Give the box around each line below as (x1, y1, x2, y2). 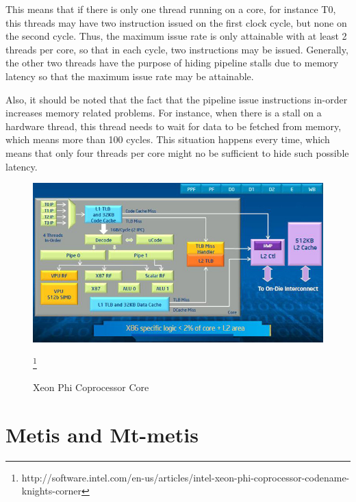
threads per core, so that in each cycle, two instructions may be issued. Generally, (5, 42, 348, 56)
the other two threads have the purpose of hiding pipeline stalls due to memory (5, 55, 339, 70)
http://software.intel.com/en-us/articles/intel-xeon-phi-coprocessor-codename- (21, 470, 350, 484)
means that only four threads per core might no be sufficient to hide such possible (5, 145, 349, 160)
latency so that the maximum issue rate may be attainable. (5, 68, 254, 83)
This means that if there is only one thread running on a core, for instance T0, (5, 2, 336, 16)
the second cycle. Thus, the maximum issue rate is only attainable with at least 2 (5, 29, 347, 43)
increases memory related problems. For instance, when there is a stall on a (5, 105, 322, 120)
